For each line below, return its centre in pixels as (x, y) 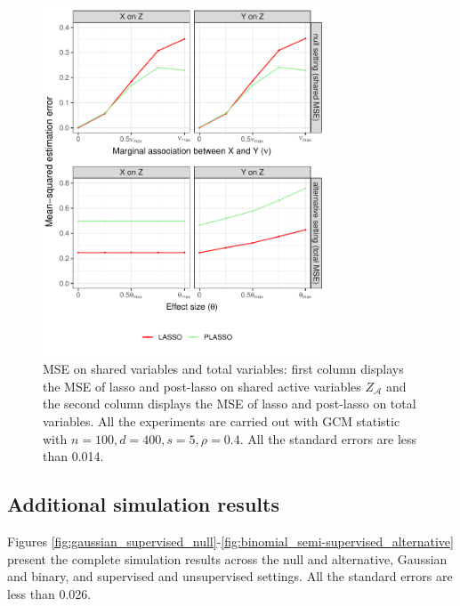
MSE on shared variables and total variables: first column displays (223, 369)
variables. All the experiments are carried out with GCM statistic (222, 420)
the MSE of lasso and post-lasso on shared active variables (202, 386)
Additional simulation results (143, 504)
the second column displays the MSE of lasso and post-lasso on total (230, 404)
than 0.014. (73, 456)
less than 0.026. (49, 593)
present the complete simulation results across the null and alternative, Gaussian (227, 558)
